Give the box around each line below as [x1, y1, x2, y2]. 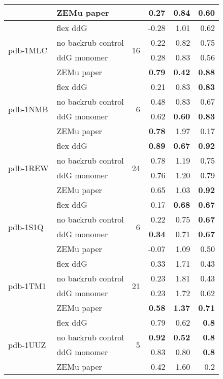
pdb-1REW [8, 162, 49, 174]
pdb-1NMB [8, 103, 48, 115]
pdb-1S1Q [8, 220, 44, 233]
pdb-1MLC [8, 44, 47, 56]
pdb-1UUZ [8, 338, 46, 351]
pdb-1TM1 [8, 279, 46, 292]
